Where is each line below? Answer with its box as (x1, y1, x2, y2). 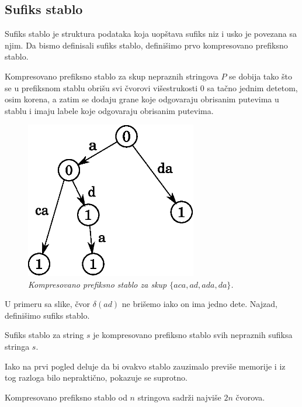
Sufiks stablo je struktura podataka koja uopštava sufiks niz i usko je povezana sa (5, 27, 297, 40)
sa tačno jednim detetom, (207, 81, 298, 94)
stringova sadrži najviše (137, 391, 221, 403)
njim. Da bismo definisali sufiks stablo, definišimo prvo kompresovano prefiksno (5, 39, 288, 51)
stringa (5, 340, 30, 352)
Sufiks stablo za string (5, 329, 84, 341)
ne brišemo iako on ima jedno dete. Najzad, (122, 298, 277, 310)
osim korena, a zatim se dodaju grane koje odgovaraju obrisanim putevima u (5, 93, 279, 105)
